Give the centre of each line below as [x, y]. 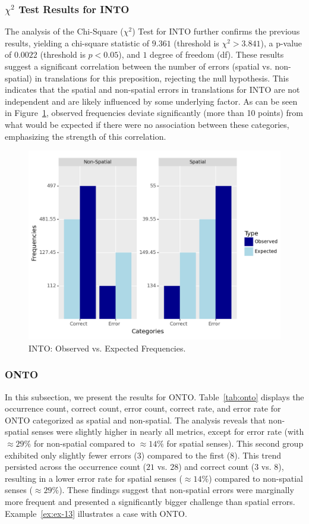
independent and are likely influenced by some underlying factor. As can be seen [151, 101]
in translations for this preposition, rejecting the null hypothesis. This [162, 78]
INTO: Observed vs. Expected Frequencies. [107, 348]
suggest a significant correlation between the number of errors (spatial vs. [138, 66]
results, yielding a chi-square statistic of [77, 43]
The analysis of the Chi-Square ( [64, 31]
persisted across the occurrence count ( [76, 467]
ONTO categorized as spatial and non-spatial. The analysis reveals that [135, 420]
